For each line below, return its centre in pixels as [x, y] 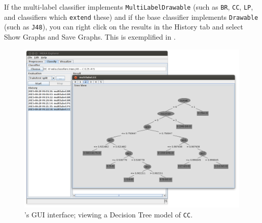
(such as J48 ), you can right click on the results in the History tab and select [124, 27]
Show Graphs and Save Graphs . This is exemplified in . [90, 36]
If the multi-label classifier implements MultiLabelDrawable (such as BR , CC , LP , [129, 7]
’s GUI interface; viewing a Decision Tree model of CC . [108, 214]
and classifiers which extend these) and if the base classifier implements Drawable [131, 17]
